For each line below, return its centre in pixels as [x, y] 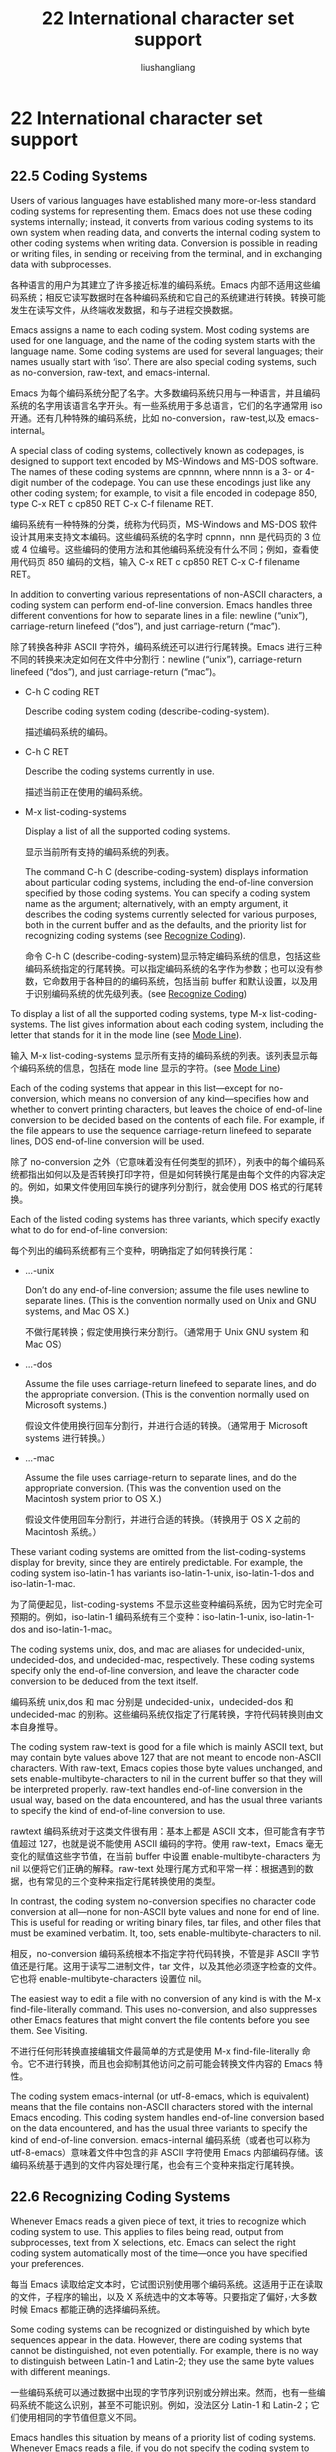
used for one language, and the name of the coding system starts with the [163, 340]
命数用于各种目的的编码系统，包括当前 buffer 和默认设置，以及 [180, 981]
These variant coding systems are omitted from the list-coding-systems [158, 1551]
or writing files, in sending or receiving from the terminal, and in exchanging [166, 253]
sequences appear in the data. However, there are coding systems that [156, 2339]
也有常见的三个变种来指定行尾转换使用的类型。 [124, 1881]
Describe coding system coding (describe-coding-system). [147, 711]
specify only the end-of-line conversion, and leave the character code [155, 1670]
